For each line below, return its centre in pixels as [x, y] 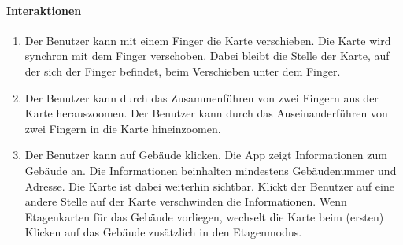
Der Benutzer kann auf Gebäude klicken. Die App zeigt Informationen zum [206, 155]
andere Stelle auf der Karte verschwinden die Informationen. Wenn [186, 201]
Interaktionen [44, 10]
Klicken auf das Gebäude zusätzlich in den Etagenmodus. [163, 232]
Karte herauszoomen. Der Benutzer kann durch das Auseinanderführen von [206, 113]
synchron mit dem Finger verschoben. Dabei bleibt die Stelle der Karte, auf [207, 56]
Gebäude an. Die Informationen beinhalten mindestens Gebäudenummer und [211, 170]
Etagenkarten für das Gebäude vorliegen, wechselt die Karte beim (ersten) [204, 216]
